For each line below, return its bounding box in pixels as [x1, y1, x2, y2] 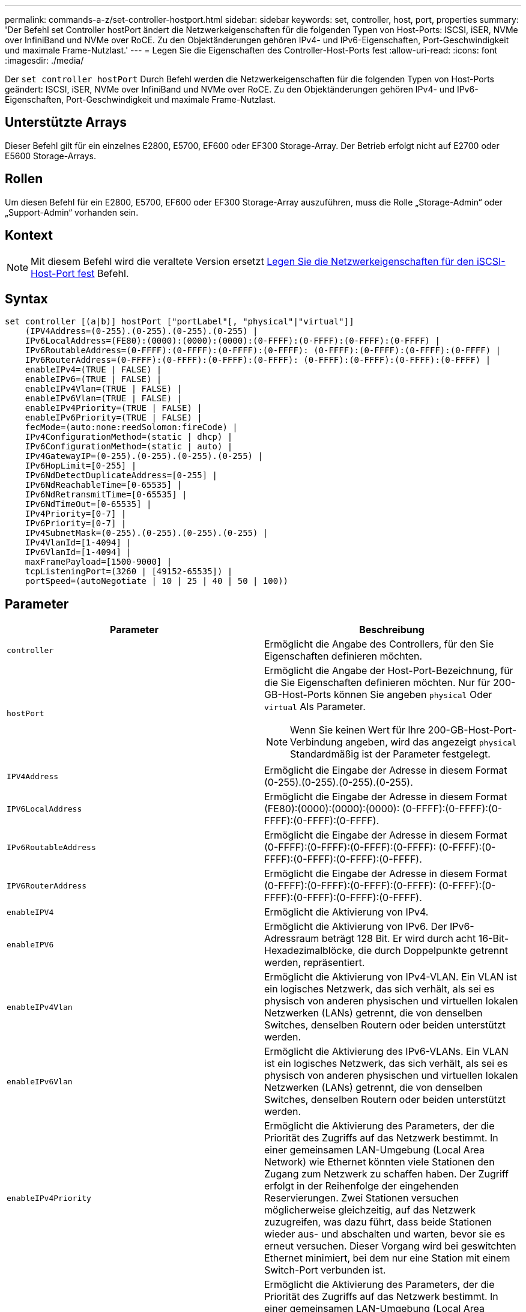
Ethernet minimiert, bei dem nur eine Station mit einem [264, 1252, 510, 1265]
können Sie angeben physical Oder [334, 688, 492, 701]
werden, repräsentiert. [264, 956, 365, 969]
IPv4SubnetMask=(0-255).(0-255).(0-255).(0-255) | [25, 528, 268, 538]
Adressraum [264, 932, 319, 945]
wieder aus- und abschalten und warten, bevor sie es [264, 1228, 506, 1241]
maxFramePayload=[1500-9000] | [25, 557, 172, 567]
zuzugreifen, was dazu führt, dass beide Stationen [264, 1216, 492, 1228]
